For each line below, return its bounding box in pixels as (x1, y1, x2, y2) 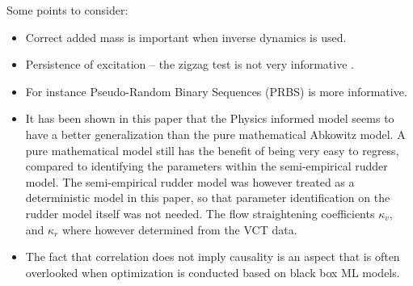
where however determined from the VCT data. (61, 221, 297, 238)
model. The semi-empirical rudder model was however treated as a (25, 173, 355, 190)
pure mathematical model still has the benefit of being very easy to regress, (25, 141, 399, 158)
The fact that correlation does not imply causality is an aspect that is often (25, 248, 400, 265)
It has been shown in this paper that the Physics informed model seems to (25, 110, 394, 127)
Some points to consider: (6, 2, 129, 18)
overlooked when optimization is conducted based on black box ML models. (25, 263, 400, 280)
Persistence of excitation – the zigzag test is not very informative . (25, 56, 354, 73)
